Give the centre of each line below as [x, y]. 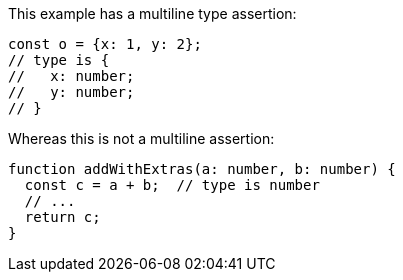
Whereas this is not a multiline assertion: [141, 138]
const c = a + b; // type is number [172, 185]
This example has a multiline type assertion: [152, 13]
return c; [62, 217]
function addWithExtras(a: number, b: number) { [202, 169]
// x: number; [71, 76]
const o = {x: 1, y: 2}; [105, 44]
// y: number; [71, 92]
